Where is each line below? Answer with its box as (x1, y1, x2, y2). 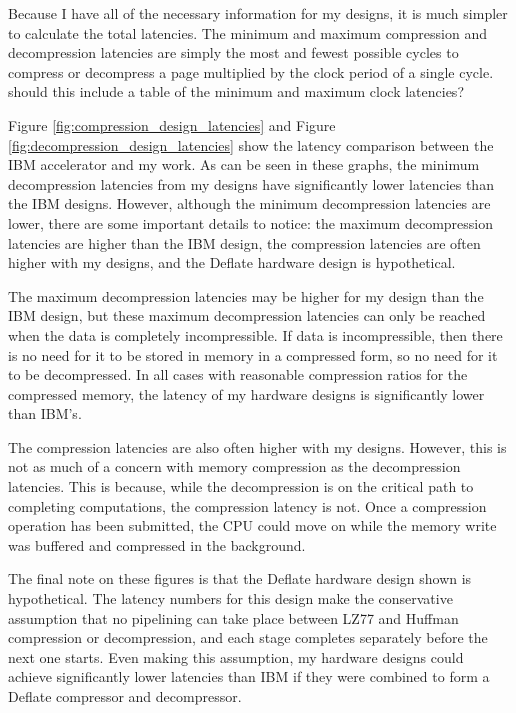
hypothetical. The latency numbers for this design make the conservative (8, 588, 453, 609)
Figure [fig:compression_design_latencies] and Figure (8, 114, 336, 135)
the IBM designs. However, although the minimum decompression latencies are (8, 193, 491, 214)
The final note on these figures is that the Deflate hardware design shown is (8, 568, 472, 589)
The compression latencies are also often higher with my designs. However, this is (8, 436, 507, 457)
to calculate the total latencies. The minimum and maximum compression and (8, 22, 487, 43)
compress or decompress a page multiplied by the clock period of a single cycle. (8, 61, 494, 82)
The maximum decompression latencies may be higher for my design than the (8, 285, 484, 306)
